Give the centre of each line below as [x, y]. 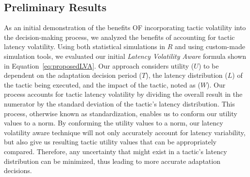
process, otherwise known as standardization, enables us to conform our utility [121, 113]
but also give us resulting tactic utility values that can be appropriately [110, 142]
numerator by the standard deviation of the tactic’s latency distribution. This [119, 103]
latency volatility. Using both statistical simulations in [85, 46]
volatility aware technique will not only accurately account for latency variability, [125, 132]
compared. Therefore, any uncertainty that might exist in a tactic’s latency [116, 151]
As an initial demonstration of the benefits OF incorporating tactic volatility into [125, 27]
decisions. [18, 170]
